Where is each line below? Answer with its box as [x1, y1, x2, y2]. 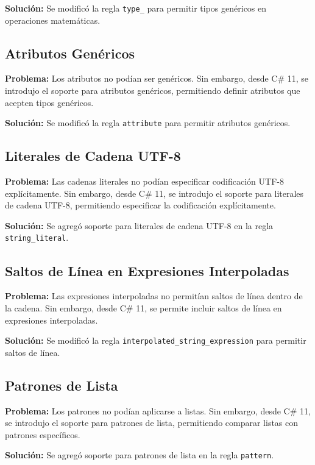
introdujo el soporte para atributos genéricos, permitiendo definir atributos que [5, 84, 300, 97]
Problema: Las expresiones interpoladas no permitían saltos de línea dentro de [5, 289, 303, 302]
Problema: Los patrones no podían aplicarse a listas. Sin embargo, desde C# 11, [5, 404, 311, 417]
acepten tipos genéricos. [5, 96, 94, 108]
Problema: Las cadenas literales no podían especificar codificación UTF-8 [5, 175, 284, 188]
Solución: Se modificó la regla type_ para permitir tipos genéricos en [5, 2, 267, 14]
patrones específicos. [5, 428, 80, 441]
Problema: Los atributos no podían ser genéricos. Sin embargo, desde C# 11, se [5, 72, 309, 85]
